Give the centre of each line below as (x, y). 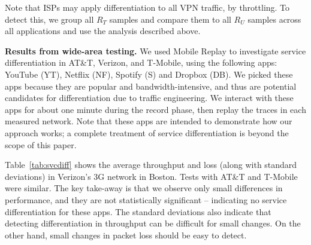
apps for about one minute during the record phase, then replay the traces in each (155, 109)
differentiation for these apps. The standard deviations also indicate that (138, 211)
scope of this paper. (41, 144)
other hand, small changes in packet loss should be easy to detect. (126, 235)
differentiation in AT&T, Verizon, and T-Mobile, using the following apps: (141, 62)
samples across (274, 19)
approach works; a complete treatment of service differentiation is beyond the (147, 132)
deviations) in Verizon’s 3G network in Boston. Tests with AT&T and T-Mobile (151, 176)
